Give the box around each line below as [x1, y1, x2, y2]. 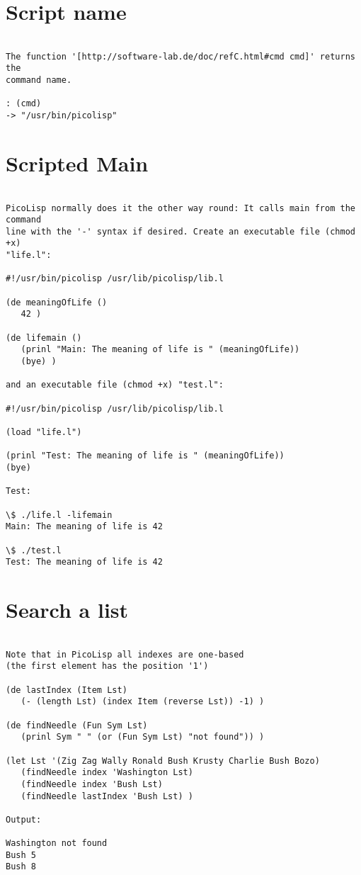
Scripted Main [6, 148, 149, 177]
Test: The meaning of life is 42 [6, 557, 163, 568]
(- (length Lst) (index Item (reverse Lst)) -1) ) [21, 696, 265, 707]
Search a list [6, 595, 129, 624]
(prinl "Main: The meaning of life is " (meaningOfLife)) [21, 344, 300, 355]
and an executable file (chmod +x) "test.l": [6, 380, 224, 390]
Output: [6, 814, 42, 825]
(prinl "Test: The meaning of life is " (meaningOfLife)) [6, 451, 285, 461]
